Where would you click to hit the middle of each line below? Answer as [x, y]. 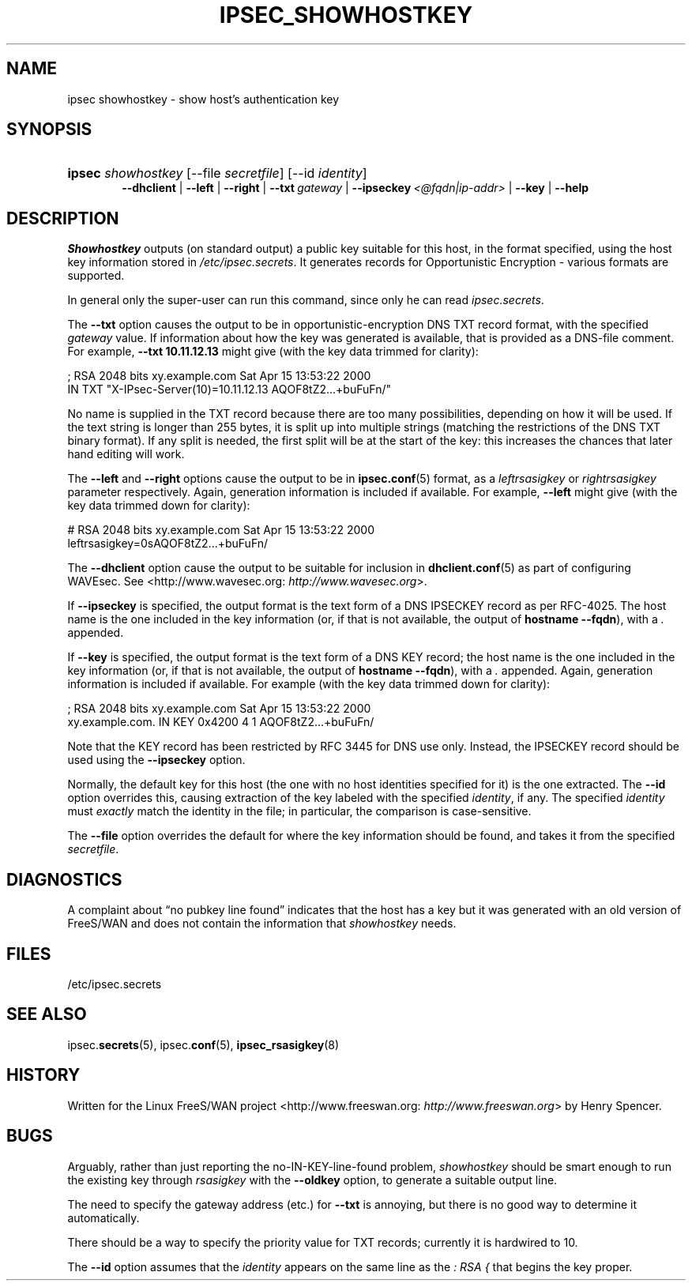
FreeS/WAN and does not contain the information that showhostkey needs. [262, 924]
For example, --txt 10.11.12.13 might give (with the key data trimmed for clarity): [273, 352]
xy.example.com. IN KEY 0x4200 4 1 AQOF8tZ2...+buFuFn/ [221, 722]
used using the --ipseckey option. [156, 760]
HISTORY [43, 1075]
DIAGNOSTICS [64, 879]
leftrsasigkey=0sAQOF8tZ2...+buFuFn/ [168, 544]
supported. [96, 276]
